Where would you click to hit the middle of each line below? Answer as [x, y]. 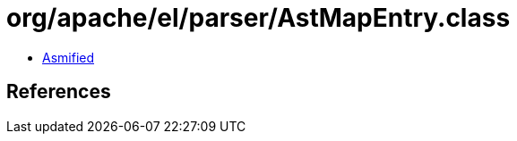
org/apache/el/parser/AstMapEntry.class [258, 18]
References [59, 92]
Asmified [69, 57]
